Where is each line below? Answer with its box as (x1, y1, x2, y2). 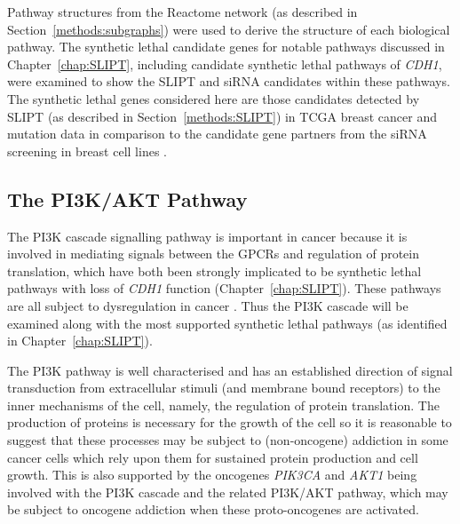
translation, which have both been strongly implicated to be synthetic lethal (7, 261, 422, 280)
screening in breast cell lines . (7, 141, 167, 160)
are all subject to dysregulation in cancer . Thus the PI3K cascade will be (7, 296, 408, 314)
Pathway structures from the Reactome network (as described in (7, 3, 358, 20)
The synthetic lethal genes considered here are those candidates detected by (7, 89, 420, 107)
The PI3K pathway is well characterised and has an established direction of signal (7, 361, 453, 379)
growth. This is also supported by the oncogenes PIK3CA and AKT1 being (7, 465, 417, 484)
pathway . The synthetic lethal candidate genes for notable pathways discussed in (7, 37, 445, 56)
